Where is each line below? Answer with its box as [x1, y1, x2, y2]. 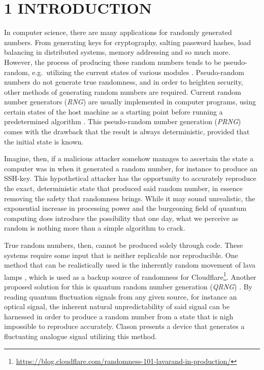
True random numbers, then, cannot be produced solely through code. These [4, 240, 243, 250]
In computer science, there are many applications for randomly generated [4, 27, 232, 38]
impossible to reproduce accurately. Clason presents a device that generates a [4, 321, 245, 331]
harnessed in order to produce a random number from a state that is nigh [4, 311, 234, 321]
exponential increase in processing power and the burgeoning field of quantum [4, 203, 247, 213]
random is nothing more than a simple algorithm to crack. [4, 223, 185, 233]
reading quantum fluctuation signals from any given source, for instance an [4, 291, 237, 302]
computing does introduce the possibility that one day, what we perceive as [4, 212, 239, 223]
